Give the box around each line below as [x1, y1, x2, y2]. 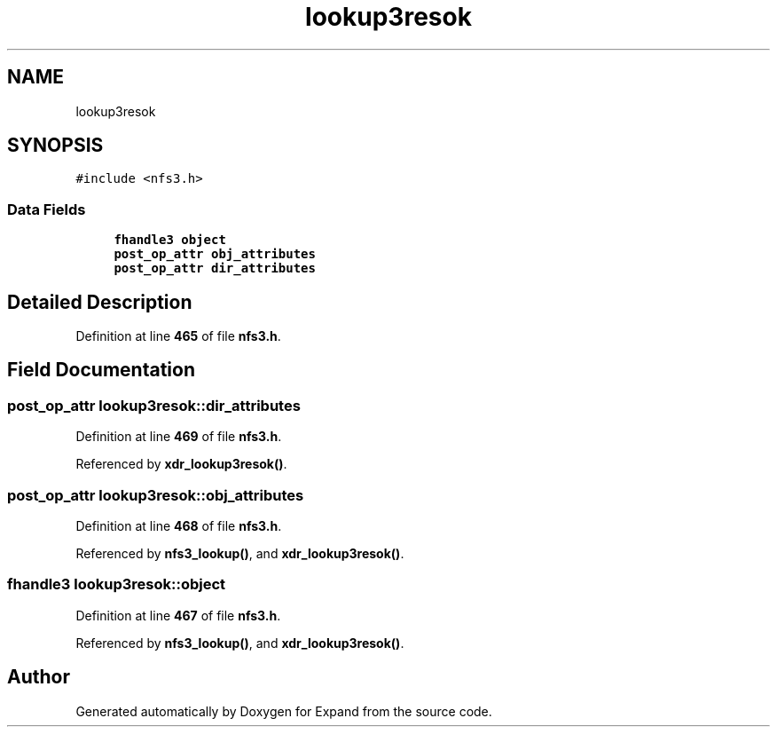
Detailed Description [7, 290, 192, 313]
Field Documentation [7, 359, 195, 382]
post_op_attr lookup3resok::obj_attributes [7, 485, 304, 504]
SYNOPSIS [7, 134, 104, 157]
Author [7, 666, 70, 689]
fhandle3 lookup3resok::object [7, 575, 226, 594]
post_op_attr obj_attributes [114, 247, 316, 262]
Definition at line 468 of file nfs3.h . [75, 518, 282, 533]
